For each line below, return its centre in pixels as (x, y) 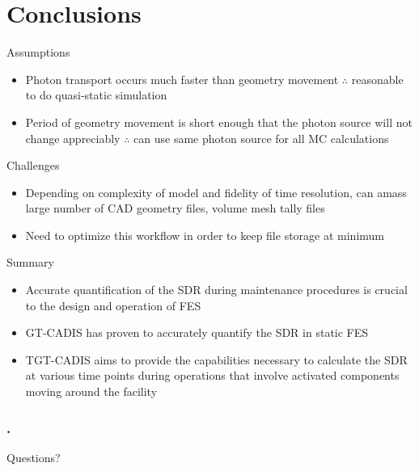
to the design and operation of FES (113, 305)
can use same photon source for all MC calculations (261, 138)
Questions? (34, 457)
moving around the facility (91, 391)
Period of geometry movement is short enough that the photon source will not (219, 122)
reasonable (377, 79)
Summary (30, 262)
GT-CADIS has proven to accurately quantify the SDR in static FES (197, 332)
